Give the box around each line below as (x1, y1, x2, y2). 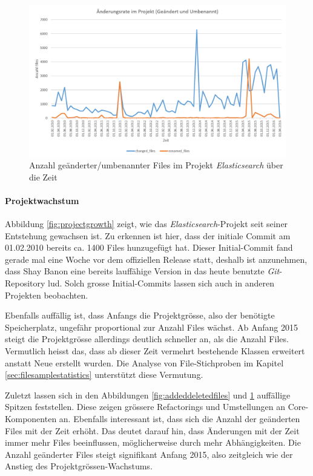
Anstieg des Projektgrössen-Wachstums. (5, 460, 153, 472)
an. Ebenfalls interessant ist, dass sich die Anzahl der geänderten (59, 412, 300, 425)
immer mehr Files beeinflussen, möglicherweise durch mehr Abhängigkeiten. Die (5, 436, 301, 449)
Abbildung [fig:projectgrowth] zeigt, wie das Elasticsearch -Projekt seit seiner (5, 217, 288, 230)
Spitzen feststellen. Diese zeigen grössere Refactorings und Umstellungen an (5, 400, 286, 413)
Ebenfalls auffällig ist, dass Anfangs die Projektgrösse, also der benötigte (5, 309, 275, 322)
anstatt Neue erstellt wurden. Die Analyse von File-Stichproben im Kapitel (5, 356, 284, 369)
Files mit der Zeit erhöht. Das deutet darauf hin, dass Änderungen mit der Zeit (5, 424, 300, 437)
